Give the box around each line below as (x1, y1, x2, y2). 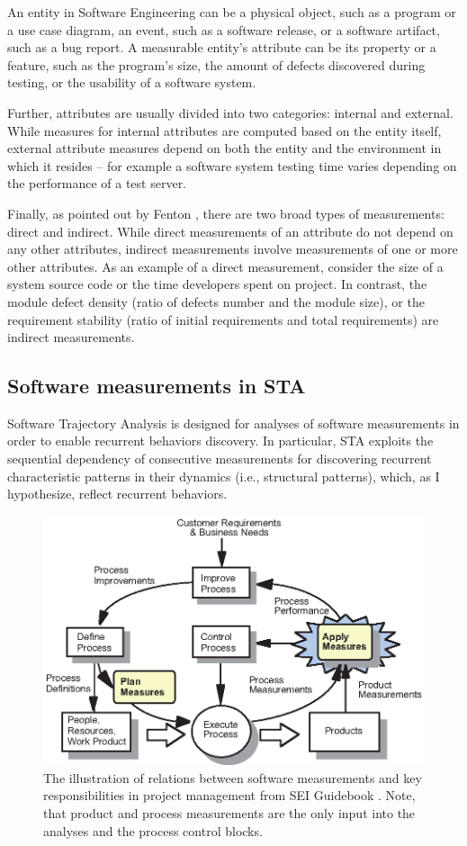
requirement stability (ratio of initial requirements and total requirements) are (7, 310, 439, 328)
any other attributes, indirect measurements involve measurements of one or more (7, 239, 458, 258)
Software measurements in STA (7, 372, 306, 400)
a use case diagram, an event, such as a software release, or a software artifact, (7, 20, 440, 39)
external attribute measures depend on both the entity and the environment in (7, 139, 442, 157)
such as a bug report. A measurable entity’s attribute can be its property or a (7, 38, 436, 57)
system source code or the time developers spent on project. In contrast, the (7, 274, 427, 293)
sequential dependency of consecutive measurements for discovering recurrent (7, 449, 432, 468)
